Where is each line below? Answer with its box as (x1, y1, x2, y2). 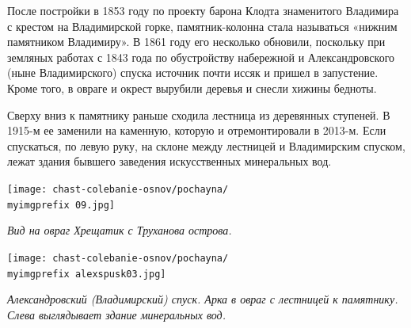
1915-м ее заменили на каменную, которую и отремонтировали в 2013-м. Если (7, 122, 386, 139)
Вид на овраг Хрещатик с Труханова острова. (7, 222, 232, 238)
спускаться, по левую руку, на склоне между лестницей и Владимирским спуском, (7, 137, 405, 154)
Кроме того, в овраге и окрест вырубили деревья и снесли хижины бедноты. (7, 79, 377, 96)
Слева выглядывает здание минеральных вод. (7, 306, 226, 322)
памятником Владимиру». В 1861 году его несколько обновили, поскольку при (7, 33, 386, 50)
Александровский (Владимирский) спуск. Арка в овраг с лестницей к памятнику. (7, 291, 398, 307)
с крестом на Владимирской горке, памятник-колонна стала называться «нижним (7, 17, 398, 34)
